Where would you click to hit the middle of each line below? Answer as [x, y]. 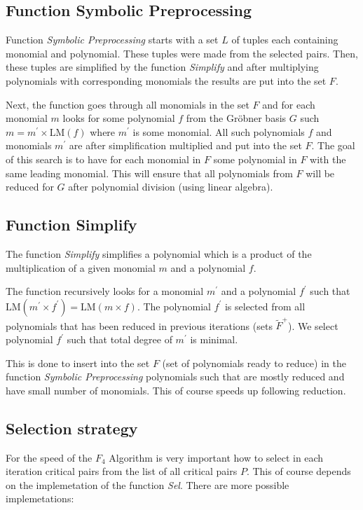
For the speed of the [49, 457]
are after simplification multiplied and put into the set [185, 145]
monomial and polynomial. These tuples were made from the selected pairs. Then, [182, 53]
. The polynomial [174, 306]
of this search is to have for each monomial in [103, 159]
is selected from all [265, 306]
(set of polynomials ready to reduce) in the [254, 363]
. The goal [333, 145]
